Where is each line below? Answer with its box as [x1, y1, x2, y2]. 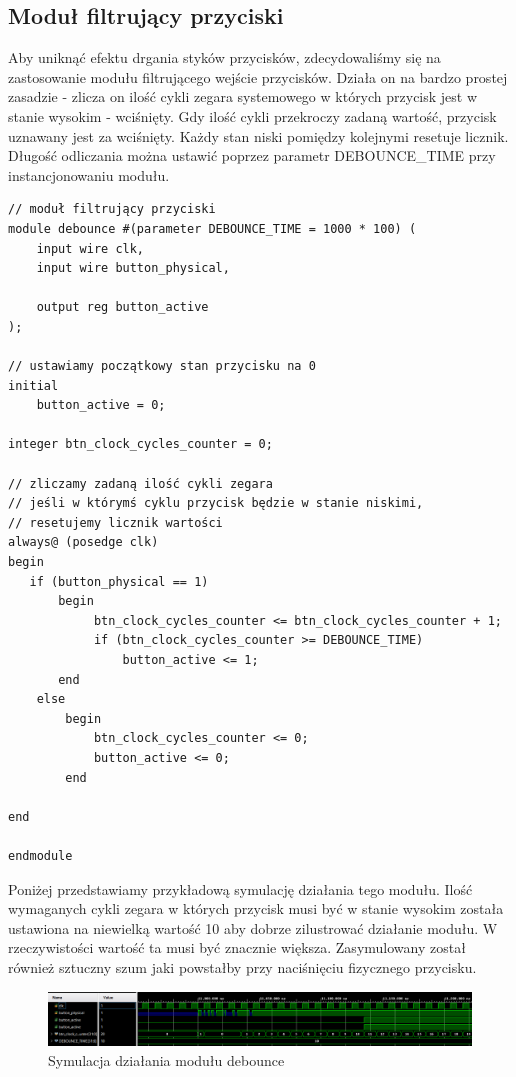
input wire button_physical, [36, 261, 230, 276]
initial [8, 378, 59, 393]
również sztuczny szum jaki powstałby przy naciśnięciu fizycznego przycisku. [8, 956, 477, 977]
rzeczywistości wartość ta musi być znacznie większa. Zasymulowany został [8, 937, 466, 958]
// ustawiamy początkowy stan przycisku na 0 [8, 359, 316, 374]
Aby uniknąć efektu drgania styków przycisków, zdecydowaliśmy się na [8, 47, 441, 68]
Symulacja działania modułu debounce [48, 1049, 285, 1070]
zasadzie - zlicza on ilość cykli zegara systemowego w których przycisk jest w [8, 86, 478, 107]
